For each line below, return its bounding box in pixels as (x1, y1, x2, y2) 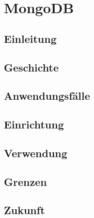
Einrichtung (4, 117, 64, 132)
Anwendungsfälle (4, 88, 90, 103)
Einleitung (4, 31, 57, 46)
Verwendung (4, 145, 67, 160)
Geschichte (4, 59, 59, 74)
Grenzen (4, 174, 47, 189)
